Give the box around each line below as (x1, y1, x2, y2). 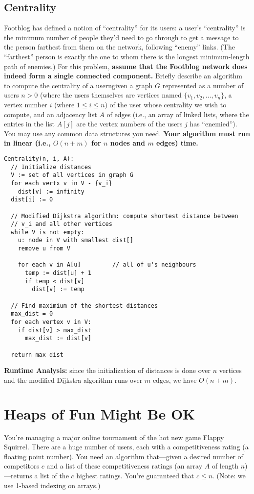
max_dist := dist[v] (24, 335, 91, 342)
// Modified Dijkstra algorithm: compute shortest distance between (11, 212, 238, 220)
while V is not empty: (11, 228, 85, 236)
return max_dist (11, 351, 63, 358)
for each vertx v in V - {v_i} (11, 179, 112, 187)
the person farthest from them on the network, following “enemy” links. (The (4, 42, 235, 52)
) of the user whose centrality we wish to (105, 99, 227, 109)
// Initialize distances (11, 163, 91, 171)
